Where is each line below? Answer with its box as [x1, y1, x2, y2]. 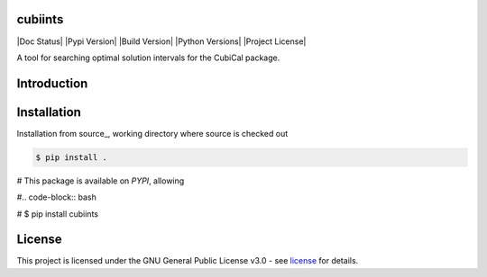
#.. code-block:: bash [16, 192, 96, 202]
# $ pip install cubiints [16, 208, 99, 219]
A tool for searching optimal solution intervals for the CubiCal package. [16, 52, 280, 63]
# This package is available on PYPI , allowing [16, 175, 185, 186]
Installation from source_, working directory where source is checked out [16, 128, 289, 138]
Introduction [16, 76, 88, 91]
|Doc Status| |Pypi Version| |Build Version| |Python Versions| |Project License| [16, 36, 307, 47]
